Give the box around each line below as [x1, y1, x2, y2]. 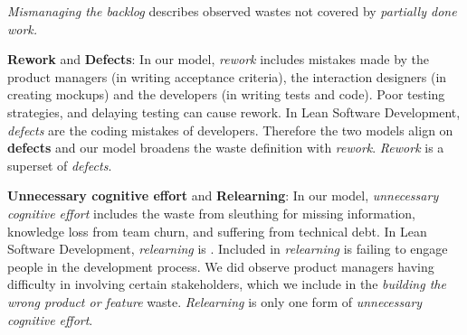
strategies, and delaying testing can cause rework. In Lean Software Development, [7, 102, 461, 121]
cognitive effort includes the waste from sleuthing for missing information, [7, 203, 415, 222]
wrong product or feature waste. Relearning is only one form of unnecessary [7, 292, 423, 311]
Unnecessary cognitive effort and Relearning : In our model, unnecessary [7, 186, 439, 205]
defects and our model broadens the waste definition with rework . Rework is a [7, 138, 444, 157]
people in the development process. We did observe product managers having [7, 256, 434, 275]
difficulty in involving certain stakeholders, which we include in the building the [7, 275, 446, 293]
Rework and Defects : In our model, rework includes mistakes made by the [7, 50, 430, 69]
